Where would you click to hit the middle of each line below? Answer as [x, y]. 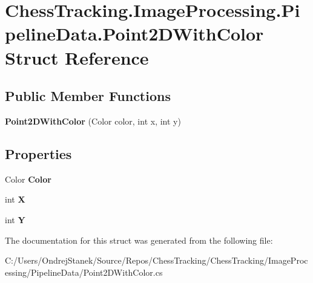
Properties [38, 153]
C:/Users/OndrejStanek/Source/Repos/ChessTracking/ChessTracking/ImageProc [156, 260]
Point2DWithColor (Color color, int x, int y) [93, 121]
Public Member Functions [88, 96]
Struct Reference [77, 57]
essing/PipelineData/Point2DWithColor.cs [84, 272]
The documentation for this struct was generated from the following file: [139, 240]
